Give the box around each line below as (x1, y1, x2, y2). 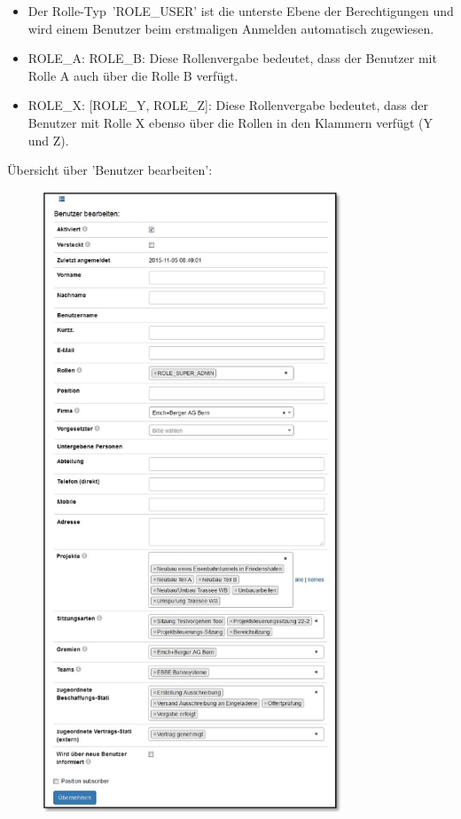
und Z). (27, 130, 69, 149)
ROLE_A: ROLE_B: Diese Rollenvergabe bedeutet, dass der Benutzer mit (27, 49, 437, 67)
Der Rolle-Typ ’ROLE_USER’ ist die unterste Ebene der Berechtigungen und (27, 2, 454, 20)
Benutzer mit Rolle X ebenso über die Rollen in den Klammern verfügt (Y (27, 113, 433, 131)
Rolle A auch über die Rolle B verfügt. (27, 66, 238, 84)
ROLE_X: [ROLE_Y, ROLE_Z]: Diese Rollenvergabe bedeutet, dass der (27, 96, 429, 114)
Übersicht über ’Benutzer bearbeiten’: (7, 161, 213, 179)
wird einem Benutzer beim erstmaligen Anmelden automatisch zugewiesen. (27, 19, 434, 37)
